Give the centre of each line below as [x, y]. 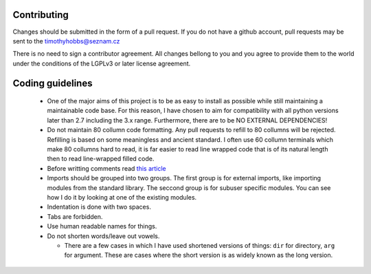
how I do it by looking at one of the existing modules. [122, 197]
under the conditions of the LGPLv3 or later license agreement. [102, 63]
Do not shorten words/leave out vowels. [103, 236]
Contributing [41, 15]
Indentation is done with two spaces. [99, 207]
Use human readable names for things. [102, 226]
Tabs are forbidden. [75, 216]
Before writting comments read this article [106, 168]
